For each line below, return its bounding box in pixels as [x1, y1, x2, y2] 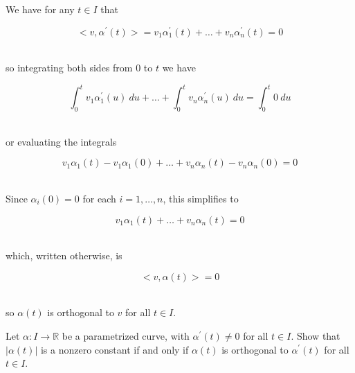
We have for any [6, 2, 75, 16]
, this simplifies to [163, 191, 239, 205]
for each [82, 191, 116, 205]
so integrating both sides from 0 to [6, 60, 153, 75]
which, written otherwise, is [6, 248, 122, 263]
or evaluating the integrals [6, 134, 117, 148]
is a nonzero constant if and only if [40, 342, 189, 356]
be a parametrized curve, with [62, 328, 190, 342]
